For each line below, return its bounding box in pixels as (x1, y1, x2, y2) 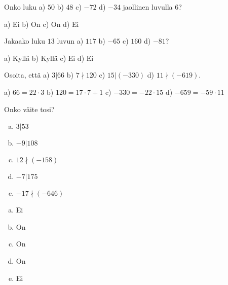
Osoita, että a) (4, 69, 50, 80)
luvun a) (57, 35, 84, 46)
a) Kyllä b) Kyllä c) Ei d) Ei (4, 52, 94, 63)
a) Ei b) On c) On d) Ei (4, 18, 79, 29)
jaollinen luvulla (123, 2, 173, 12)
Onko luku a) (4, 2, 46, 12)
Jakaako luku (4, 35, 46, 46)
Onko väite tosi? (4, 103, 55, 114)
